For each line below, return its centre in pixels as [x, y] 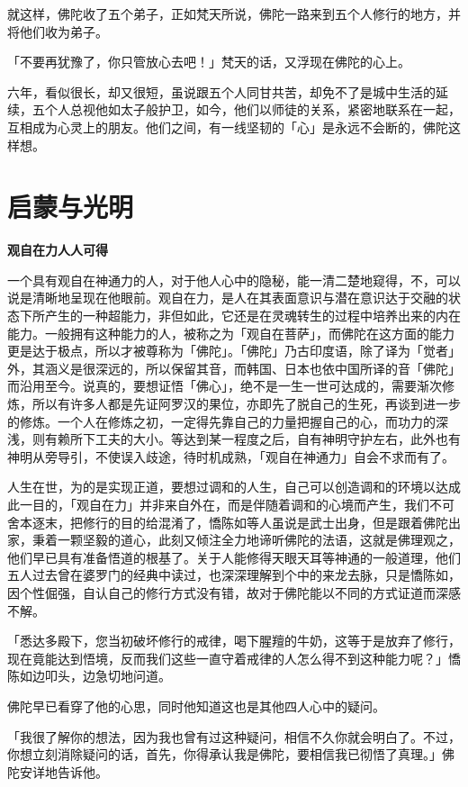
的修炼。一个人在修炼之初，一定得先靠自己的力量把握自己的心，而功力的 [221, 421]
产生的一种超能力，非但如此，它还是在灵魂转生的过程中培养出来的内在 [252, 316]
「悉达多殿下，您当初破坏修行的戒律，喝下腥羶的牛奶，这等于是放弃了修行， [234, 641]
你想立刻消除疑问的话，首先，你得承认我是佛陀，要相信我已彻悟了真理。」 [225, 754]
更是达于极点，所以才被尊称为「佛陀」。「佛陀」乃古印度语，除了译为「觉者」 [234, 351]
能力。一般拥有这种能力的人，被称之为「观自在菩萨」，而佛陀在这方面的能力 [231, 333]
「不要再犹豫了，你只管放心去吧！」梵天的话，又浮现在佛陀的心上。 [209, 62]
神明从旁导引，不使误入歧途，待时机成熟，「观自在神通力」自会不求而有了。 [231, 456]
